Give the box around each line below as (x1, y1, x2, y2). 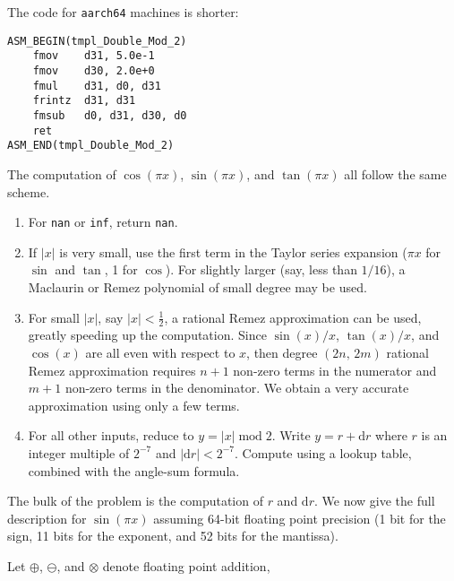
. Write (271, 426, 311, 445)
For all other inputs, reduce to (28, 426, 194, 445)
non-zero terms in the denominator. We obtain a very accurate (64, 378, 409, 397)
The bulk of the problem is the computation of (7, 491, 263, 510)
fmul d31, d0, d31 (32, 79, 161, 92)
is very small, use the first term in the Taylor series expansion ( (59, 242, 407, 261)
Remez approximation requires (28, 360, 196, 379)
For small (28, 308, 80, 326)
